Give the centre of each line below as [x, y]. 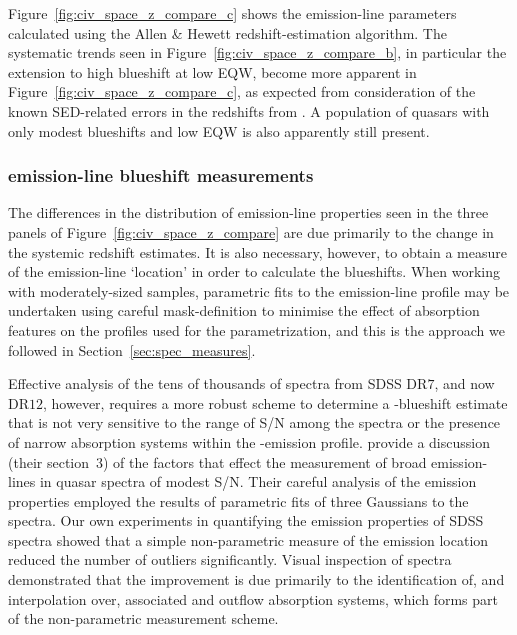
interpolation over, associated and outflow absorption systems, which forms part [253, 598]
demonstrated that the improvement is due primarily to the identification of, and [256, 579]
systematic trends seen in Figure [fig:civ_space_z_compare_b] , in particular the [257, 52]
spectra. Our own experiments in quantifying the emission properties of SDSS [246, 520]
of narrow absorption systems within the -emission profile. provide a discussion [249, 441]
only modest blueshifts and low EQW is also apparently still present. [219, 130]
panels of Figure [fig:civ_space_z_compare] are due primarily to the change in [251, 231]
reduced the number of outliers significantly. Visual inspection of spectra [230, 559]
